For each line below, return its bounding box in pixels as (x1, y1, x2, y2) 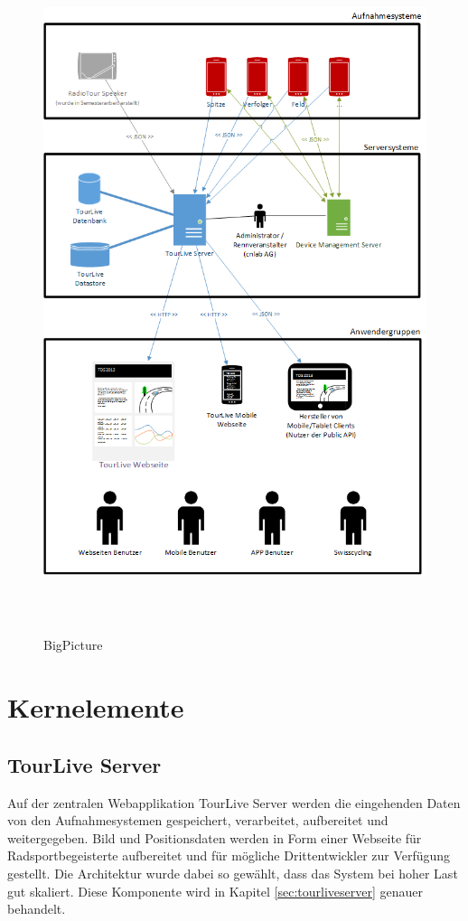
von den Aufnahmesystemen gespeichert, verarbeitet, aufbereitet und (7, 811, 388, 830)
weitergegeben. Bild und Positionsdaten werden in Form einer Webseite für (7, 828, 422, 847)
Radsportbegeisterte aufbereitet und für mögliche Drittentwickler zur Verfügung (7, 846, 451, 865)
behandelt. (7, 899, 66, 918)
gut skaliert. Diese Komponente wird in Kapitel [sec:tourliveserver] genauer (7, 881, 424, 900)
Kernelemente (7, 689, 184, 726)
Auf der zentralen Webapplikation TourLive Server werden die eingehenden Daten (7, 793, 461, 812)
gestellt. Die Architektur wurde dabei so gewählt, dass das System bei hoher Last (7, 864, 458, 883)
